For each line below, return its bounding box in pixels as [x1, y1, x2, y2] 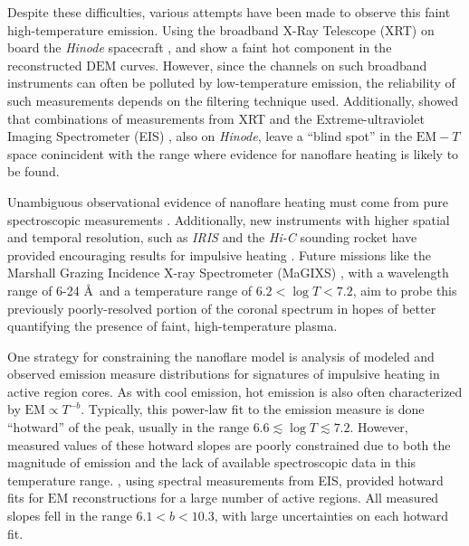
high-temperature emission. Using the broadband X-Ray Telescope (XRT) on [7, 20, 435, 39]
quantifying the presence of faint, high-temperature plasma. [7, 316, 338, 335]
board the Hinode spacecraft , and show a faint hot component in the [7, 38, 392, 57]
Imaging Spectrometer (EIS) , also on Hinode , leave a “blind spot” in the [7, 127, 413, 146]
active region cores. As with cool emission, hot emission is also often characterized [7, 381, 463, 400]
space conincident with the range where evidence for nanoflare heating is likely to [7, 144, 459, 163]
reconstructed [7, 55, 82, 74]
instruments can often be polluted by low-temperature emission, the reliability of [7, 73, 455, 92]
